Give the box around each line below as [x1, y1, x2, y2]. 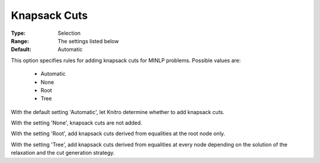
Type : [11, 30, 26, 37]
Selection [57, 30, 81, 37]
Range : [11, 37, 29, 44]
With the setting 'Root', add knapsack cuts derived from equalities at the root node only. [11, 130, 225, 137]
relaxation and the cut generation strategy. [11, 149, 115, 157]
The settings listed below [57, 37, 119, 44]
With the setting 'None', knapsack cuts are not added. [11, 119, 142, 126]
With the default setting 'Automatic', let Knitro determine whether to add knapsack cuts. [11, 108, 225, 115]
